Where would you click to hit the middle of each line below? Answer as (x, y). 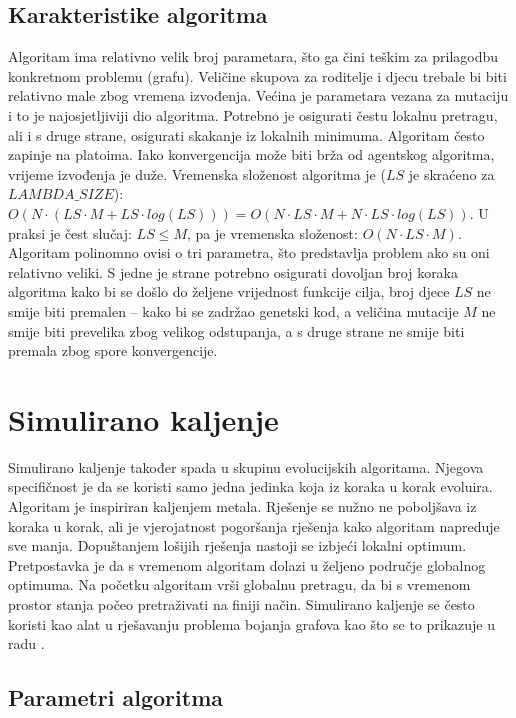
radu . (26, 643)
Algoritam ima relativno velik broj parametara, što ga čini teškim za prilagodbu (253, 56)
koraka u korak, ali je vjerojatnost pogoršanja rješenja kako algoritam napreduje (254, 525)
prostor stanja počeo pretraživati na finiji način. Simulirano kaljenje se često (241, 603)
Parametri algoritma (116, 697)
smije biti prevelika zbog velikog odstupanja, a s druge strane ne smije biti (236, 330)
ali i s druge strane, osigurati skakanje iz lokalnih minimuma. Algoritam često (246, 134)
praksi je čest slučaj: (70, 232)
